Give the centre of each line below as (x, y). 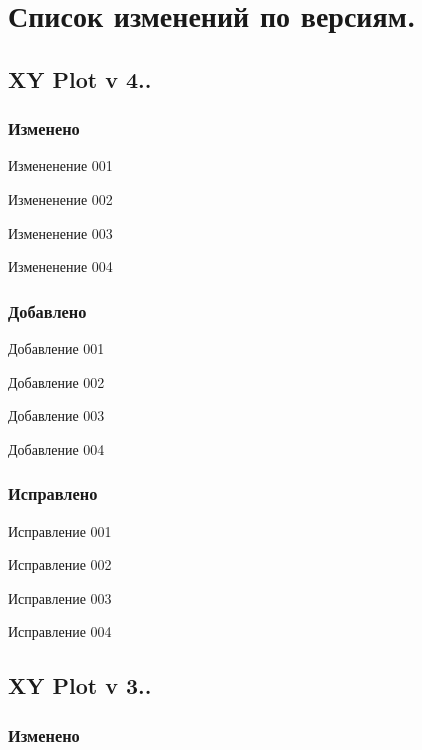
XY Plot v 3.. (80, 685)
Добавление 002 (56, 381)
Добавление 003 (56, 415)
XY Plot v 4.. (80, 78)
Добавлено (47, 310)
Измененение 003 (60, 232)
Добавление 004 (56, 448)
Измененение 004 (60, 266)
